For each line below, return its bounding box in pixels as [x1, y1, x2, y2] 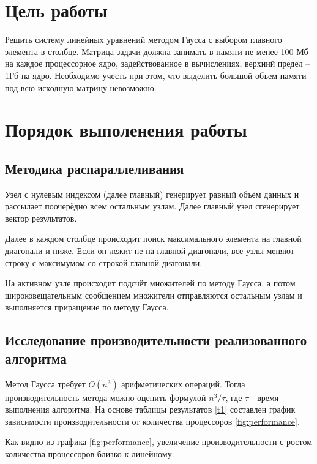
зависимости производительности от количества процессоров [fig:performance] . [5, 414, 300, 427]
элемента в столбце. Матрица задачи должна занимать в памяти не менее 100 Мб [5, 45, 308, 58]
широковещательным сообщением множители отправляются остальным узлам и [5, 288, 302, 301]
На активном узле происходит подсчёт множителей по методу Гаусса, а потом [5, 277, 296, 290]
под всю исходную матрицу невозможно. [5, 81, 157, 94]
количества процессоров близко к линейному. [5, 447, 174, 460]
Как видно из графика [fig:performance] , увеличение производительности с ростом [5, 435, 313, 448]
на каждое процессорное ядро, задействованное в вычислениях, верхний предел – [5, 57, 310, 70]
